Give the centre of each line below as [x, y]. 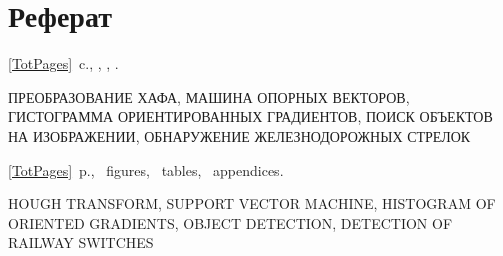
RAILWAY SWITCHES [81, 242]
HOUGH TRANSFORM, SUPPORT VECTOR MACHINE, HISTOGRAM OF [252, 203]
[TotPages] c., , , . [63, 63]
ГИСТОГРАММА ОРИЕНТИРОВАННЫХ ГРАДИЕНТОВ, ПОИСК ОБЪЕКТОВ [250, 116]
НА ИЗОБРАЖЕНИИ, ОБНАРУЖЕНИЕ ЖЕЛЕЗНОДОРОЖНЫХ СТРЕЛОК [239, 135]
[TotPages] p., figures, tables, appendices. [146, 169]
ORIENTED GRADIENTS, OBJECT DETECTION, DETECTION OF [230, 222]
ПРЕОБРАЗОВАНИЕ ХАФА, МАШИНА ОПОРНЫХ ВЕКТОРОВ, [209, 96]
